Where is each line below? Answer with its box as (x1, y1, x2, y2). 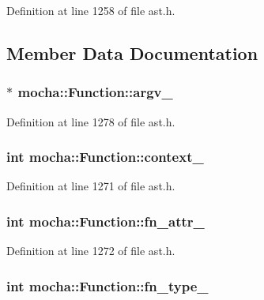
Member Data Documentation (6, 40, 258, 65)
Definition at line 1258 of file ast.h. (6, 2, 175, 18)
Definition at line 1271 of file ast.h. (6, 178, 175, 194)
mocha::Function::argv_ (17, 82, 173, 102)
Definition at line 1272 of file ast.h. (6, 242, 175, 259)
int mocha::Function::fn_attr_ (6, 211, 205, 231)
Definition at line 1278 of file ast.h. (6, 113, 175, 129)
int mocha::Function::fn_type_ (6, 276, 209, 295)
